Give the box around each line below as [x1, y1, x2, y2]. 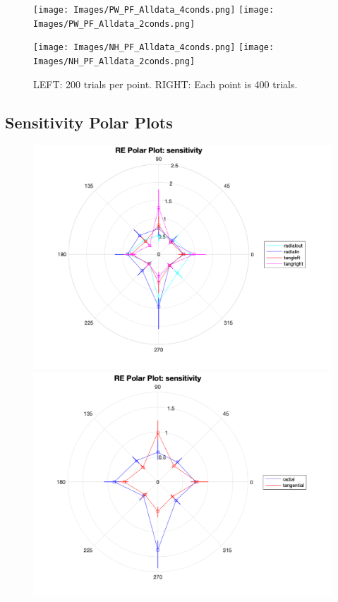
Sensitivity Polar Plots [5, 111, 173, 133]
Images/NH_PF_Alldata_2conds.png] [33, 56, 195, 66]
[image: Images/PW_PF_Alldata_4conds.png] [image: [33, 5, 274, 15]
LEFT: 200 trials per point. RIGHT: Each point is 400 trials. [33, 76, 298, 91]
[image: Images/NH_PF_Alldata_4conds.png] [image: [33, 42, 274, 53]
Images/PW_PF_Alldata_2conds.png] [33, 18, 195, 29]
